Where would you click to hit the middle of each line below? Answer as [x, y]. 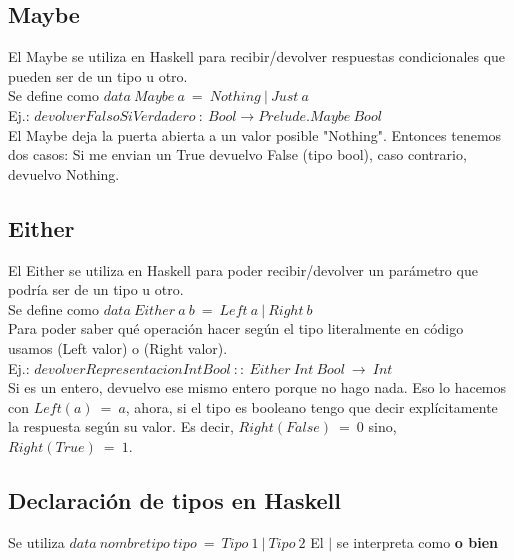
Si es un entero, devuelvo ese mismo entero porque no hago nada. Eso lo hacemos [257, 387]
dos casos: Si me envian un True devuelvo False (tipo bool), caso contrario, [237, 154]
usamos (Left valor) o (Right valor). [118, 347]
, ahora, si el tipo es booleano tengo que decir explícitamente [311, 406]
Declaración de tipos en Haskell [175, 499]
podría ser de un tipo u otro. [96, 289]
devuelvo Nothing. [64, 173]
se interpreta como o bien [417, 541]
